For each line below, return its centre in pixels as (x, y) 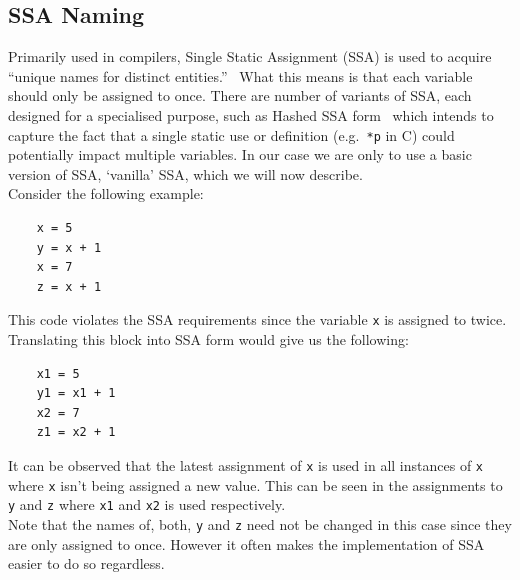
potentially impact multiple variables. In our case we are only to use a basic (240, 154)
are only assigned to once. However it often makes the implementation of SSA (246, 543)
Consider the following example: (106, 193)
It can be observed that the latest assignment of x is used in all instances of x (246, 465)
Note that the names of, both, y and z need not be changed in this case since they (260, 523)
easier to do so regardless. (86, 563)
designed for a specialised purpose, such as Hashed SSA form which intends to (251, 114)
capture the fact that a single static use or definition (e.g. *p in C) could (231, 134)
